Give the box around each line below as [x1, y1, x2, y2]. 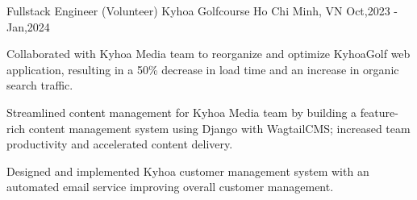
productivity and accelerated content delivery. [6, 135, 233, 152]
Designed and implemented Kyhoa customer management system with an [6, 162, 369, 179]
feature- [360, 103, 398, 120]
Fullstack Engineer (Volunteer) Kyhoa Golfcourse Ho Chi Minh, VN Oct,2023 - [6, 2, 398, 19]
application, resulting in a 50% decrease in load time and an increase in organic [6, 60, 399, 77]
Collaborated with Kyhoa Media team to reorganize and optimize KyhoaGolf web [6, 45, 411, 62]
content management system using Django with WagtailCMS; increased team [28, 119, 411, 136]
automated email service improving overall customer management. [6, 178, 334, 195]
